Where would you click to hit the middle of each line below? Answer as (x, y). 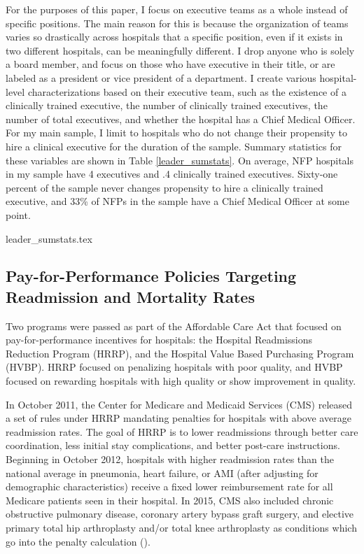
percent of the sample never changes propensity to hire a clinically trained (164, 187)
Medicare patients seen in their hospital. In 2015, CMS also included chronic (170, 500)
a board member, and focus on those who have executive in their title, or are (170, 64)
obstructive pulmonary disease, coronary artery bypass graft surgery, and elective (180, 514)
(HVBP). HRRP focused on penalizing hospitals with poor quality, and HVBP (174, 367)
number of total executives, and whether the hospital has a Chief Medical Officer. (181, 119)
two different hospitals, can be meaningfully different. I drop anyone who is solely (180, 50)
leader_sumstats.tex (49, 238)
